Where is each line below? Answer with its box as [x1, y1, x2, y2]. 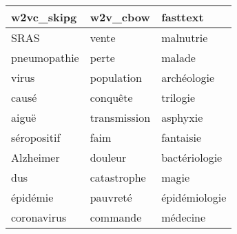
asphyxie [161, 109, 203, 125]
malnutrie [161, 30, 208, 45]
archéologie [161, 70, 215, 85]
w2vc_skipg [11, 9, 77, 25]
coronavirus [11, 209, 67, 225]
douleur [90, 149, 127, 165]
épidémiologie [161, 189, 227, 205]
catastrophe [90, 169, 146, 185]
